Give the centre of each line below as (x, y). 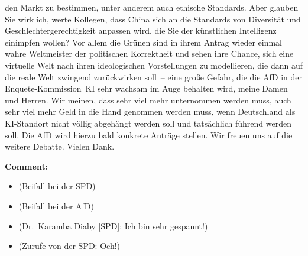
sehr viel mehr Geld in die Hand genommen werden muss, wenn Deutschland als (150, 111)
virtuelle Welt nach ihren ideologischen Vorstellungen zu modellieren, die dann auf (154, 65)
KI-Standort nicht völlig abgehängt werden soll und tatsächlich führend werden (148, 123)
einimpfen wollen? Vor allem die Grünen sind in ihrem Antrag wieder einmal (143, 42)
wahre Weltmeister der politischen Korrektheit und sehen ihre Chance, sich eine (149, 54)
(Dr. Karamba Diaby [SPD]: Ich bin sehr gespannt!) (113, 226)
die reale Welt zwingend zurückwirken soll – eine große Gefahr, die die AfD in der (154, 77)
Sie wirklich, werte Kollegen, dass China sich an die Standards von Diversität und (153, 19)
